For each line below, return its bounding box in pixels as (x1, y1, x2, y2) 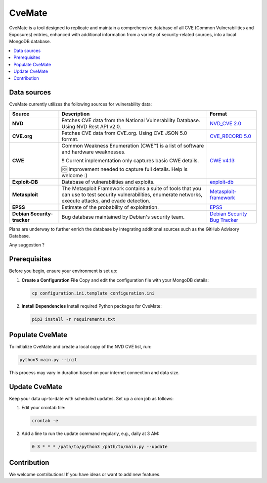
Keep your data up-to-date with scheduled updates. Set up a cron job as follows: (9, 395, 174, 401)
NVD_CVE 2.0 (209, 120, 242, 127)
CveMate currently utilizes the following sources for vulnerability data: (9, 101, 152, 107)
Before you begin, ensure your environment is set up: (9, 268, 118, 274)
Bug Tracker (209, 216, 238, 223)
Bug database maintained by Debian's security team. (61, 213, 185, 220)
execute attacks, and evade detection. (61, 197, 151, 204)
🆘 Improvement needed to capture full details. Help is (61, 166, 188, 173)
